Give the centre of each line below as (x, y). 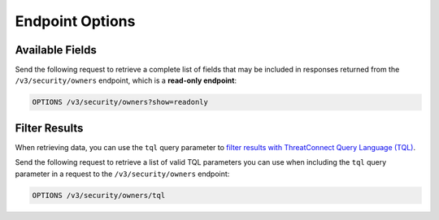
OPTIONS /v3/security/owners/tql (99, 195)
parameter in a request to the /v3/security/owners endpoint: (122, 174)
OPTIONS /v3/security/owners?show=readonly (120, 102)
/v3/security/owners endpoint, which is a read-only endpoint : (126, 80)
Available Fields (56, 50)
